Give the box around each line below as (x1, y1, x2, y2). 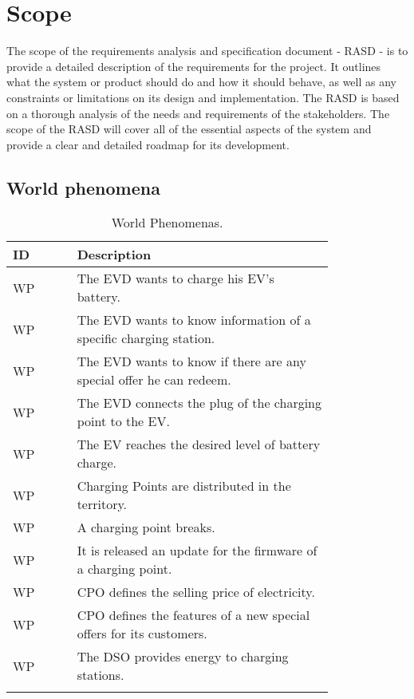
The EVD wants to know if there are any (77, 352, 306, 371)
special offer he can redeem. (77, 370, 231, 389)
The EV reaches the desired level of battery (77, 435, 321, 454)
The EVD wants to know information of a (77, 310, 311, 330)
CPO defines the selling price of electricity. (77, 582, 315, 602)
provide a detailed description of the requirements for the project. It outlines (6, 57, 381, 74)
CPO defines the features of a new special (77, 606, 310, 625)
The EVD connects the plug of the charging (77, 393, 321, 413)
